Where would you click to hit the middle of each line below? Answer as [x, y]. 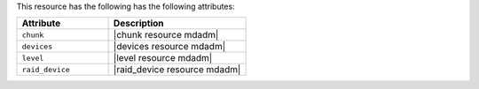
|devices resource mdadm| [169, 47]
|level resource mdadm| [163, 58]
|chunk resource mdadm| [166, 35]
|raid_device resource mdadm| [177, 70]
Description [138, 24]
